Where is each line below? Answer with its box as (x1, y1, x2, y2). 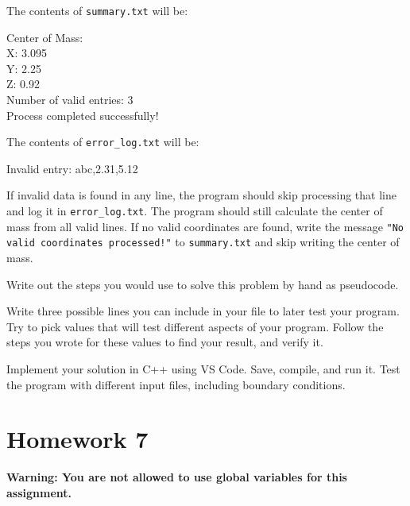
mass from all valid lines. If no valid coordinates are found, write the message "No (6, 218, 404, 234)
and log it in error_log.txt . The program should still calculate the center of (6, 203, 383, 219)
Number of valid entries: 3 (6, 91, 133, 108)
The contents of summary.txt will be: (6, 2, 188, 18)
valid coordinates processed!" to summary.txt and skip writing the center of (6, 234, 400, 250)
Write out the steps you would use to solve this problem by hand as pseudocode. (6, 276, 399, 292)
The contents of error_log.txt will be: (6, 133, 199, 150)
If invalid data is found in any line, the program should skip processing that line (6, 187, 396, 203)
